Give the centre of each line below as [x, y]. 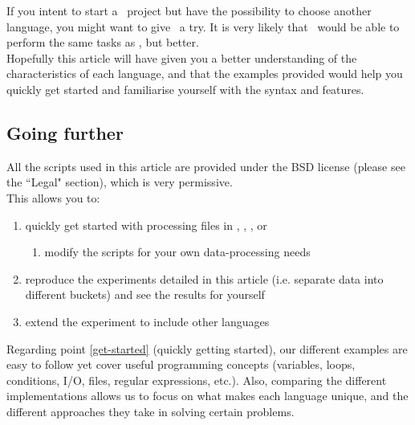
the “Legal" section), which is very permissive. [120, 182]
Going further [65, 132]
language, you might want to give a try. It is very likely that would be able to [203, 26]
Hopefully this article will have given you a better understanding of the [182, 57]
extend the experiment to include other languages [147, 321]
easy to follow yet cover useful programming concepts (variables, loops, [181, 364]
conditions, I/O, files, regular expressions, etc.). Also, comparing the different [197, 380]
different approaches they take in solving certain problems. [151, 411]
